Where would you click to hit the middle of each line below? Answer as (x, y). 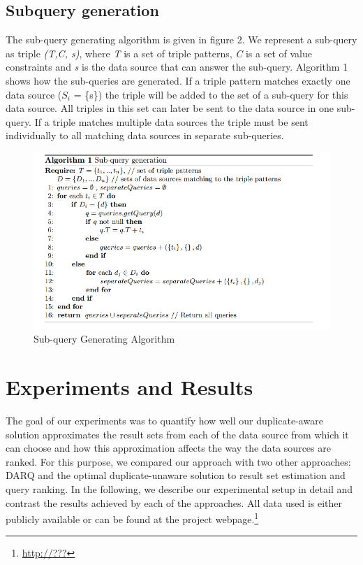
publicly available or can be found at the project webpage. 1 (132, 518)
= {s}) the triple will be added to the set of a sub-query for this (211, 94)
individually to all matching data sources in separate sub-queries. (145, 135)
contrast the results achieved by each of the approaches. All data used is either (174, 502)
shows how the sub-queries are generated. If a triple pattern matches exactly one (178, 80)
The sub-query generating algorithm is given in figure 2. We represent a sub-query (181, 40)
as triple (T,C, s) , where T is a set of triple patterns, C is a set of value (159, 53)
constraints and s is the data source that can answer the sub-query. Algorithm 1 (177, 67)
